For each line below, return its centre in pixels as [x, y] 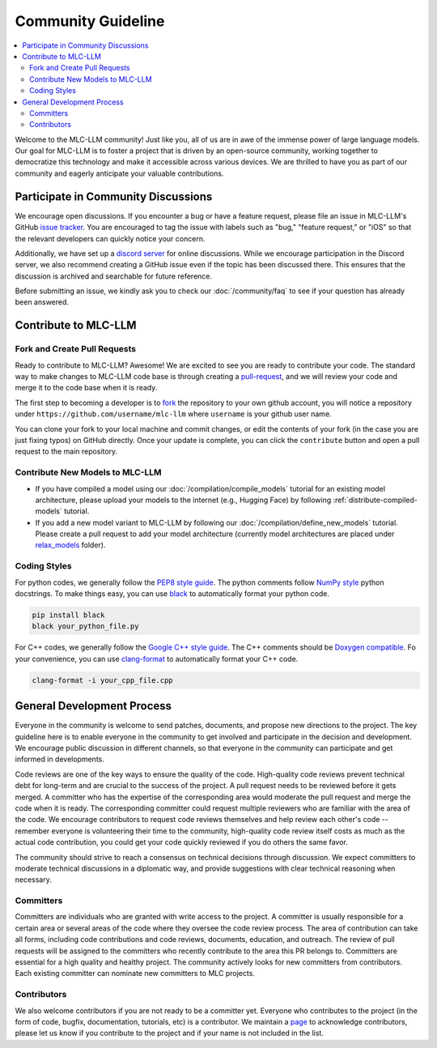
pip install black [68, 615]
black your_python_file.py [85, 626]
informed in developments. [59, 759]
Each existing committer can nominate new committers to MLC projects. [135, 973]
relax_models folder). [70, 545]
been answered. [42, 302]
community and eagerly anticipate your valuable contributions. [119, 173]
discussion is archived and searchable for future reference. [114, 276]
